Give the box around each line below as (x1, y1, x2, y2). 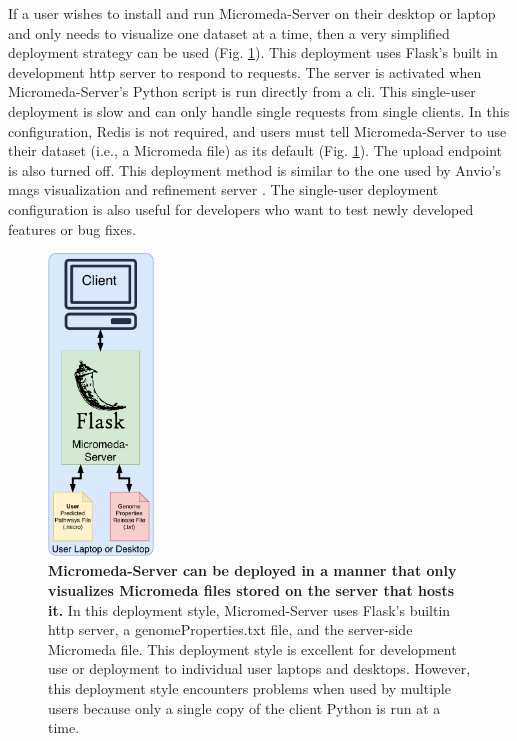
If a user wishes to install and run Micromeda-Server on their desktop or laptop (8, 3, 496, 23)
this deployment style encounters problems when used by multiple (48, 677, 451, 698)
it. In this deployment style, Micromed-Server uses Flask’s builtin (48, 599, 451, 620)
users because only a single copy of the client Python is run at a (48, 697, 441, 718)
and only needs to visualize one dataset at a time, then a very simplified (8, 22, 450, 43)
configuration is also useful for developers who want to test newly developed (8, 198, 474, 219)
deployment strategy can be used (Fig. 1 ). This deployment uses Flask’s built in (8, 42, 498, 63)
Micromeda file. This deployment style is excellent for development (48, 638, 457, 659)
